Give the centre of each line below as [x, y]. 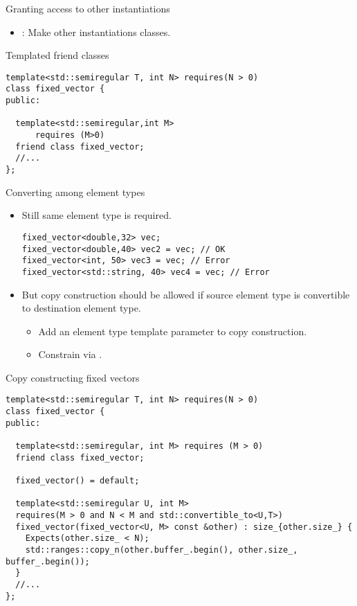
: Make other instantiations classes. [96, 32]
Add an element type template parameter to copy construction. [173, 331]
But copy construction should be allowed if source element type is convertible [186, 294]
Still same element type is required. [97, 215]
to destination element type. [81, 308]
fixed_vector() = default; [77, 481]
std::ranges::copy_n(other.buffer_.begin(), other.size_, [162, 550]
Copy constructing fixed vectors [73, 377]
